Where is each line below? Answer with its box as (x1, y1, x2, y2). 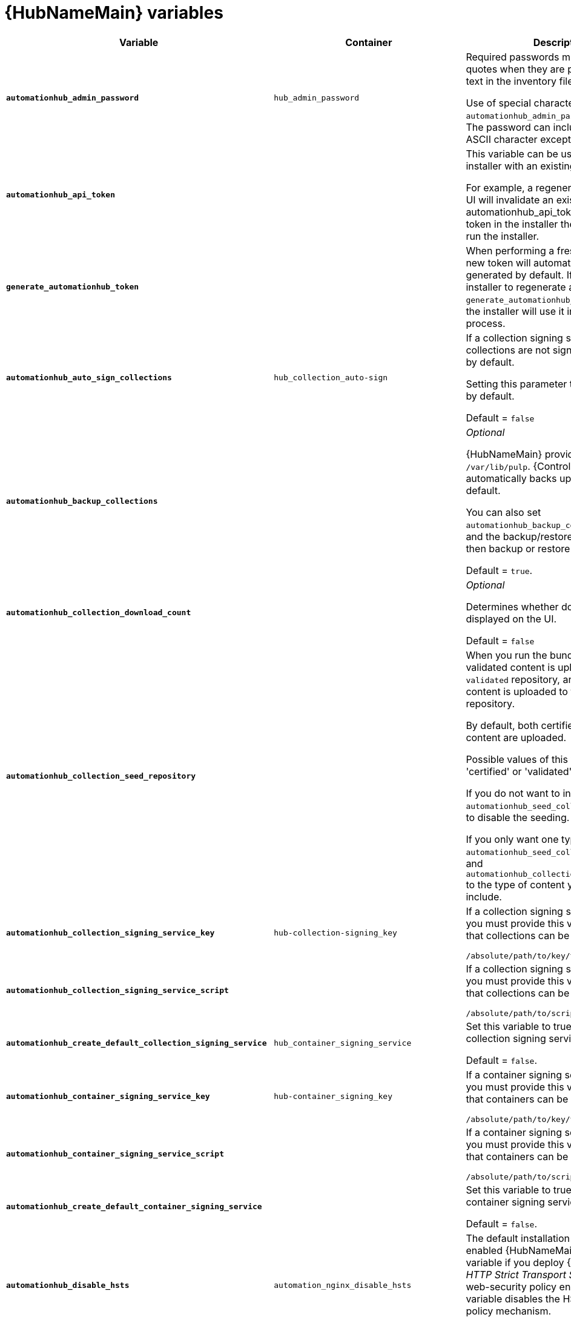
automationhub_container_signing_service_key (6, 1091, 210, 1101)
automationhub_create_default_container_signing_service (6, 1202, 262, 1212)
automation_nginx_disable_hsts (274, 1281, 412, 1290)
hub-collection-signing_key (274, 928, 397, 937)
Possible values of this (466, 753, 568, 765)
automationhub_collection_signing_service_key (6, 928, 215, 937)
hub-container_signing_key (274, 1091, 392, 1101)
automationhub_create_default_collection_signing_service (6, 1038, 267, 1048)
